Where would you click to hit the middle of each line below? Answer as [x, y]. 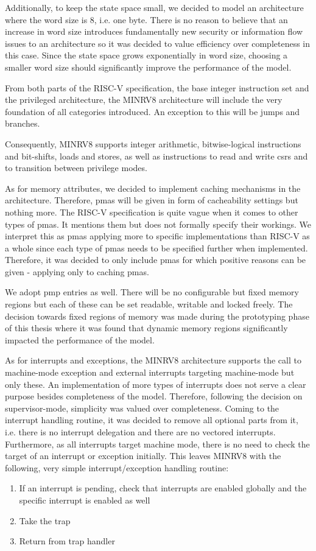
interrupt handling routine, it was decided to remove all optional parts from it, [152, 420]
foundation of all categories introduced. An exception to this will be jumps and [153, 111]
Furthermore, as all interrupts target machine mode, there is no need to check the [157, 444]
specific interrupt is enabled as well [85, 500]
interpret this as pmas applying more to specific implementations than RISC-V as [157, 236]
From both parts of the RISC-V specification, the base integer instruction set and [157, 87]
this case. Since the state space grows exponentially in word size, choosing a [146, 55]
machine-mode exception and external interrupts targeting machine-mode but [150, 372]
